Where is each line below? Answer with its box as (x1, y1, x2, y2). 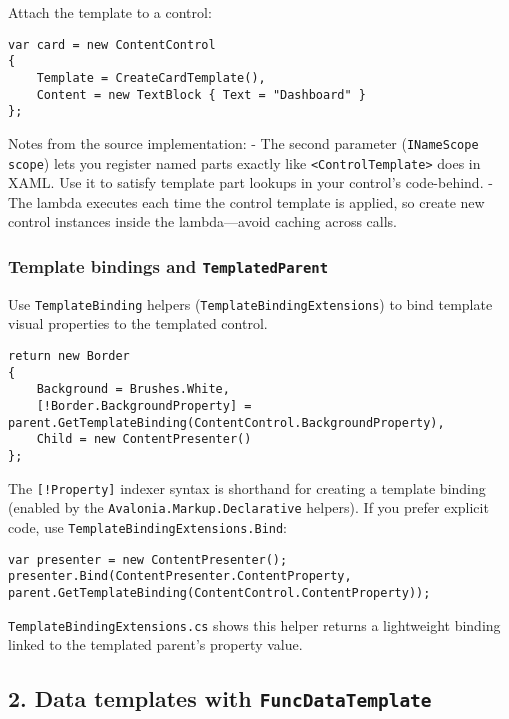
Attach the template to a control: (8, 2, 212, 22)
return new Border (8, 349, 130, 363)
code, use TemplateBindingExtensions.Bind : (8, 516, 288, 537)
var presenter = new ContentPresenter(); (8, 552, 288, 567)
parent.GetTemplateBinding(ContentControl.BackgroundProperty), (8, 415, 445, 430)
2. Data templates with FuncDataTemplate (8, 683, 432, 714)
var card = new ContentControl (8, 37, 216, 52)
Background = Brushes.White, (36, 382, 230, 397)
